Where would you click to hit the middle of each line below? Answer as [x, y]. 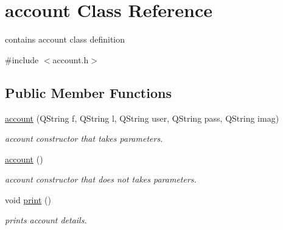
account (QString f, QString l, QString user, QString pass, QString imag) [142, 118]
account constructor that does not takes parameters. [101, 179]
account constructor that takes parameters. [84, 138]
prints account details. [46, 220]
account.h [71, 59]
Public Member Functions [88, 92]
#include [22, 59]
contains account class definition [65, 39]
